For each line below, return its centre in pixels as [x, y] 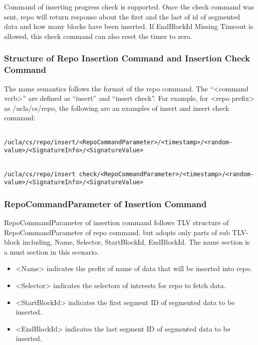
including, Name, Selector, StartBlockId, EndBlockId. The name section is [136, 242]
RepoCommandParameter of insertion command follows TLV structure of [117, 222]
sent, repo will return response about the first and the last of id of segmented [122, 16]
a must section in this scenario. [51, 251]
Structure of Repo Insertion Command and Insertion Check [127, 58]
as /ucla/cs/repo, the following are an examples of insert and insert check [117, 108]
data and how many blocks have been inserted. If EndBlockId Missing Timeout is [129, 26]
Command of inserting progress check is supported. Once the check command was [129, 6]
